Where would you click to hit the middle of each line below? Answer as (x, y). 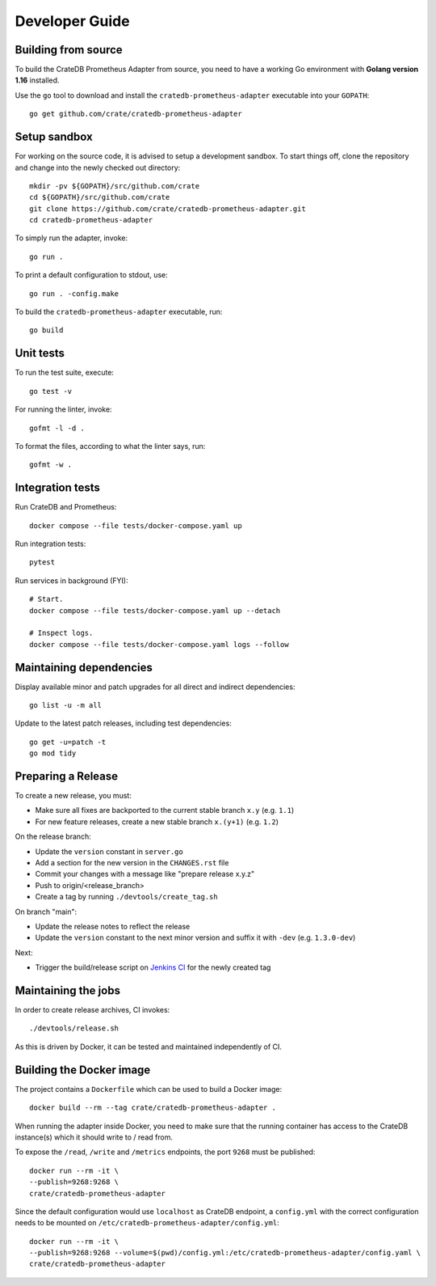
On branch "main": (46, 912)
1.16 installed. (37, 80)
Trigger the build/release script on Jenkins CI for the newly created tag (153, 967)
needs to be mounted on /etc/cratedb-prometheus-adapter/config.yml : (147, 1223)
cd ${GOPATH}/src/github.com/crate (100, 197)
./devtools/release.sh (74, 1028)
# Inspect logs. (61, 633)
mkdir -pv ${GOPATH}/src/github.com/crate (115, 186)
